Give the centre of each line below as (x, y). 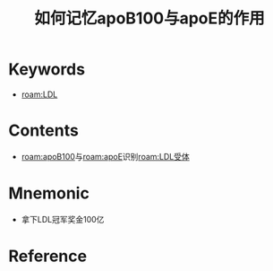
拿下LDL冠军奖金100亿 (63, 219)
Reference (47, 256)
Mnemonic (49, 193)
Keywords (47, 70)
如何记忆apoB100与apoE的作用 (149, 18)
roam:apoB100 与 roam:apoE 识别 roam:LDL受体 (105, 156)
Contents (44, 131)
